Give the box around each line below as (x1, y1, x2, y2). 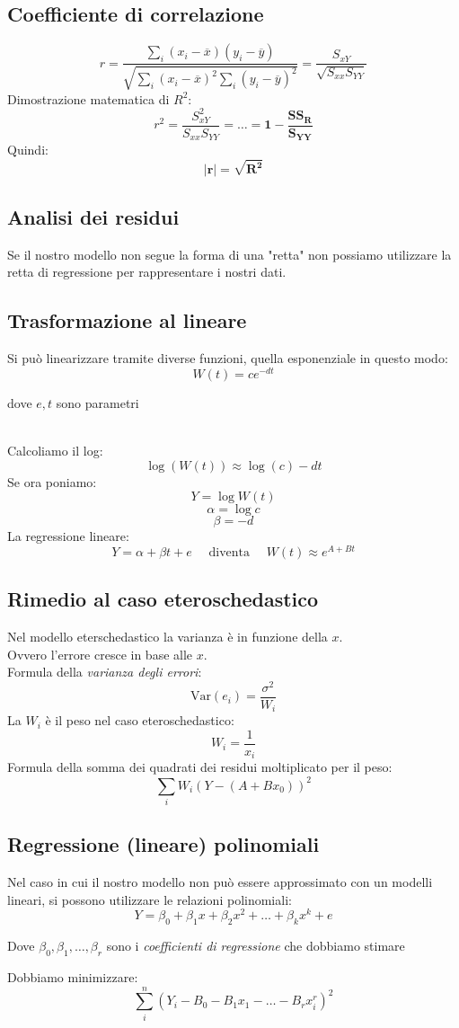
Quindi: (7, 140, 49, 159)
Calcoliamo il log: (7, 440, 103, 459)
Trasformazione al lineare (7, 306, 247, 334)
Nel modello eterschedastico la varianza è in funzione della (7, 627, 328, 645)
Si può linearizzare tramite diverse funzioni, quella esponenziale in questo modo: (7, 349, 448, 368)
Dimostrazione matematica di (7, 89, 170, 108)
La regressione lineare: (7, 527, 129, 545)
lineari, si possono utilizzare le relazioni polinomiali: (7, 890, 292, 908)
